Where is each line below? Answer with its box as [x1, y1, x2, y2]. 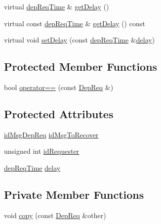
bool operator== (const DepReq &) [4, 82, 114, 92]
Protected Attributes [4, 106, 114, 121]
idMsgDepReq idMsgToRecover [4, 129, 99, 139]
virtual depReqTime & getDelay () [4, 1, 109, 11]
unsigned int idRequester [4, 146, 80, 156]
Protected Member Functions [4, 59, 158, 74]
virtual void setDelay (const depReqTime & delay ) [4, 35, 155, 45]
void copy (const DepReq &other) [4, 210, 106, 220]
